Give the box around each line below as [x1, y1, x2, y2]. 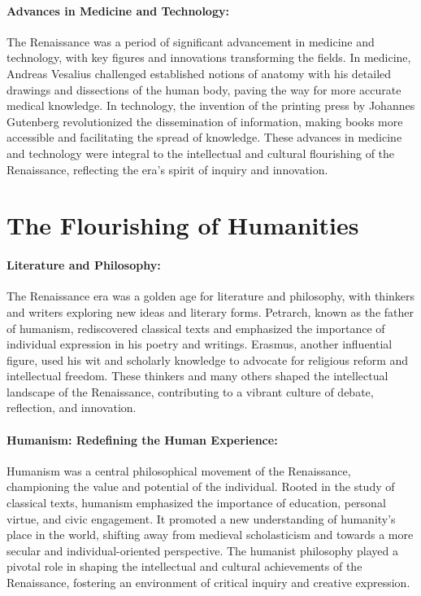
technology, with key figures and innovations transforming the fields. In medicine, [7, 49, 411, 66]
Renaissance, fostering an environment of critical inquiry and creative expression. [7, 574, 410, 591]
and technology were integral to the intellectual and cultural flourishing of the [7, 144, 395, 161]
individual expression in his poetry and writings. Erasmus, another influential [7, 335, 393, 353]
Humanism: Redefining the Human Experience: [7, 431, 278, 448]
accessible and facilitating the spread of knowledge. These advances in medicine [7, 129, 402, 146]
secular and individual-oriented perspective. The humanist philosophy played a [7, 541, 398, 559]
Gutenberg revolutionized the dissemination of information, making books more [7, 112, 403, 129]
